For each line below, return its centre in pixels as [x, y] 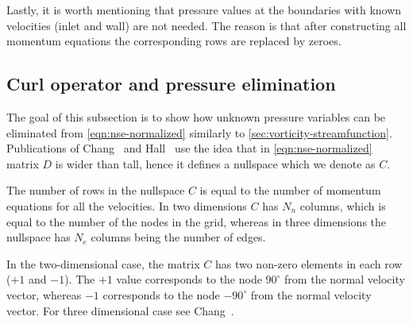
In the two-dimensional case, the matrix [103, 263]
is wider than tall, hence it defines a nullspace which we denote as [215, 163]
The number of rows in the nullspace [96, 190]
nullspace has [39, 237]
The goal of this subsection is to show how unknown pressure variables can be [196, 116]
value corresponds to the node [189, 279]
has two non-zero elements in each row [309, 263]
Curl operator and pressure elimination [171, 84]
